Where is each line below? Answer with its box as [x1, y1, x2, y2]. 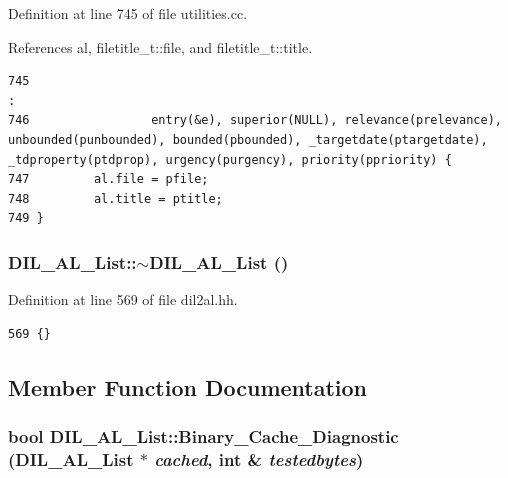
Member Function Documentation [8, 371, 368, 402]
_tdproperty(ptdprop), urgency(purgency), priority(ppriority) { [8, 152, 452, 167]
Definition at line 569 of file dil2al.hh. [8, 289, 238, 310]
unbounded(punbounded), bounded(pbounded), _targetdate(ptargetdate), [8, 132, 488, 147]
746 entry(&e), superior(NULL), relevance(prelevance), [8, 113, 502, 128]
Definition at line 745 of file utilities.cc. [8, 3, 248, 23]
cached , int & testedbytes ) [154, 446, 364, 471]
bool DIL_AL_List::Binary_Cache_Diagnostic [8, 424, 399, 449]
